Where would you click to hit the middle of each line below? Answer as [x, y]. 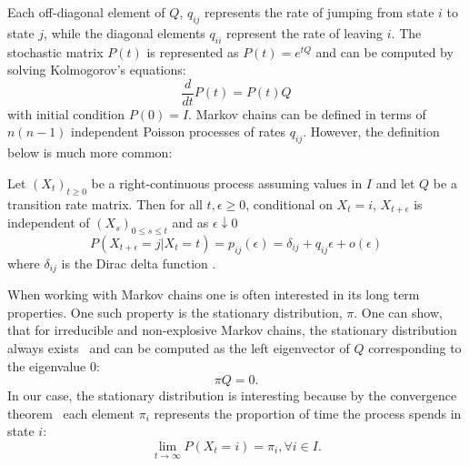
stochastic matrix [55, 51]
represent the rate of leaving [305, 32]
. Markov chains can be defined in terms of [307, 113]
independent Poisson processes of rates [179, 132]
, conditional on [289, 203]
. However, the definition [371, 132]
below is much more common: [90, 152]
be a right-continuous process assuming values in [227, 182]
